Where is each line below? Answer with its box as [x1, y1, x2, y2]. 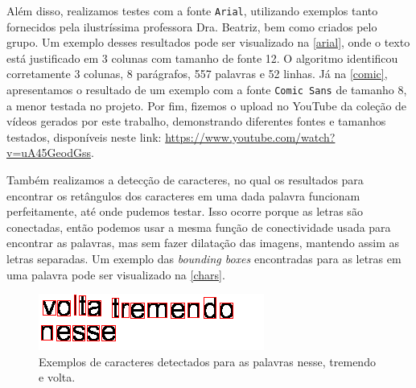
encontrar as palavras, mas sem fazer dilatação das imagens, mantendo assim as [6, 234, 400, 251]
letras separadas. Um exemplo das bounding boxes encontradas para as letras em [6, 250, 402, 267]
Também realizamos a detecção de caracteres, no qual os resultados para [6, 171, 364, 188]
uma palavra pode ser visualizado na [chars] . [6, 266, 225, 283]
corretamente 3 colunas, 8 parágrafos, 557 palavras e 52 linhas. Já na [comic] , [6, 65, 388, 82]
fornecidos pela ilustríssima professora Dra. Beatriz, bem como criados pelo [6, 18, 377, 35]
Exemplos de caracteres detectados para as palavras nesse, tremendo [39, 353, 376, 369]
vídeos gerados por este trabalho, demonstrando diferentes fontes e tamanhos [6, 113, 386, 130]
